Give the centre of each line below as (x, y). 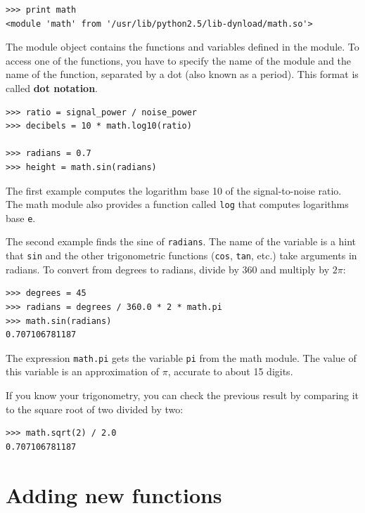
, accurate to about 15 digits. (230, 371)
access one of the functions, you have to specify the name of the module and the (179, 60)
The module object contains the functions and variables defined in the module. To (182, 47)
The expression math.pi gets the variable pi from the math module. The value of (181, 357)
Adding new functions (114, 494)
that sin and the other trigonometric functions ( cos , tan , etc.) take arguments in (181, 255)
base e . (21, 217)
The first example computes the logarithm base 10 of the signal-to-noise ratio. (174, 190)
